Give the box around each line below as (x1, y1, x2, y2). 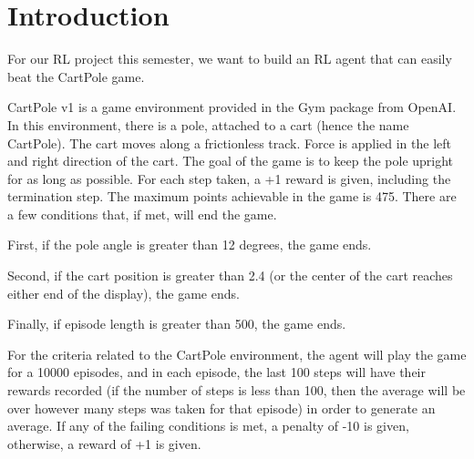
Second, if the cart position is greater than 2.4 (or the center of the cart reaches (7, 266, 453, 285)
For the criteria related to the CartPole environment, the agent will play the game (7, 344, 467, 363)
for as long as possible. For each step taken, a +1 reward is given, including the (7, 168, 451, 188)
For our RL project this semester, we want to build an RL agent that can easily (7, 49, 452, 68)
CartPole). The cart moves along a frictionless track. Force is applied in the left (7, 133, 451, 152)
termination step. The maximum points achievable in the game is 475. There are (7, 187, 457, 206)
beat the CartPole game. (7, 66, 145, 86)
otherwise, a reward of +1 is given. (7, 433, 201, 453)
